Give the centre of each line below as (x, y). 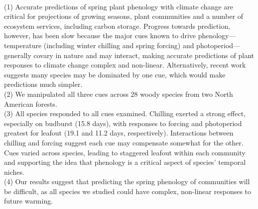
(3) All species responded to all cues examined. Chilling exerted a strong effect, (125, 113)
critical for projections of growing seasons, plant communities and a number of (124, 16)
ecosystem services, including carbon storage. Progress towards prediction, (117, 26)
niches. (14, 172)
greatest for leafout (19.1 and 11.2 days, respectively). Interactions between (119, 133)
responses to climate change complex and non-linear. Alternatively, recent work (125, 65)
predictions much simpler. (43, 84)
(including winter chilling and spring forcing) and (119, 45)
